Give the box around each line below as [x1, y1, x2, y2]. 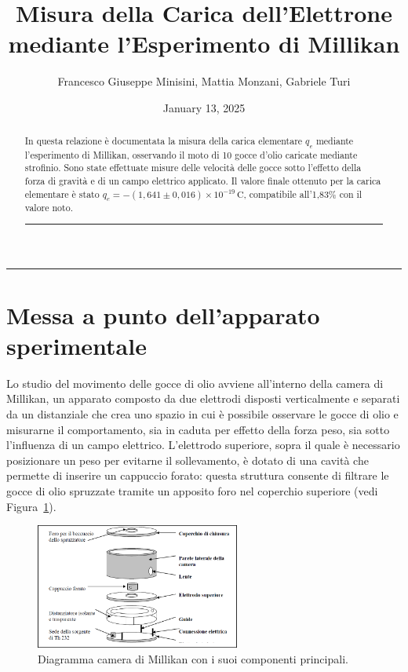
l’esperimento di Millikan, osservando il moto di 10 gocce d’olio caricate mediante [24, 148, 358, 161]
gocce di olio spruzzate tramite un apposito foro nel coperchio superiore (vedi [6, 483, 378, 499]
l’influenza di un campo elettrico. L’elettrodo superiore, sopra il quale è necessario [6, 436, 400, 453]
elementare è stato [24, 187, 100, 200]
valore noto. [24, 201, 73, 214]
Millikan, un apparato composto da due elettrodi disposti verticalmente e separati [6, 390, 400, 407]
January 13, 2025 [162, 99, 246, 115]
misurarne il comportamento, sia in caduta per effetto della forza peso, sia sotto [6, 421, 390, 437]
